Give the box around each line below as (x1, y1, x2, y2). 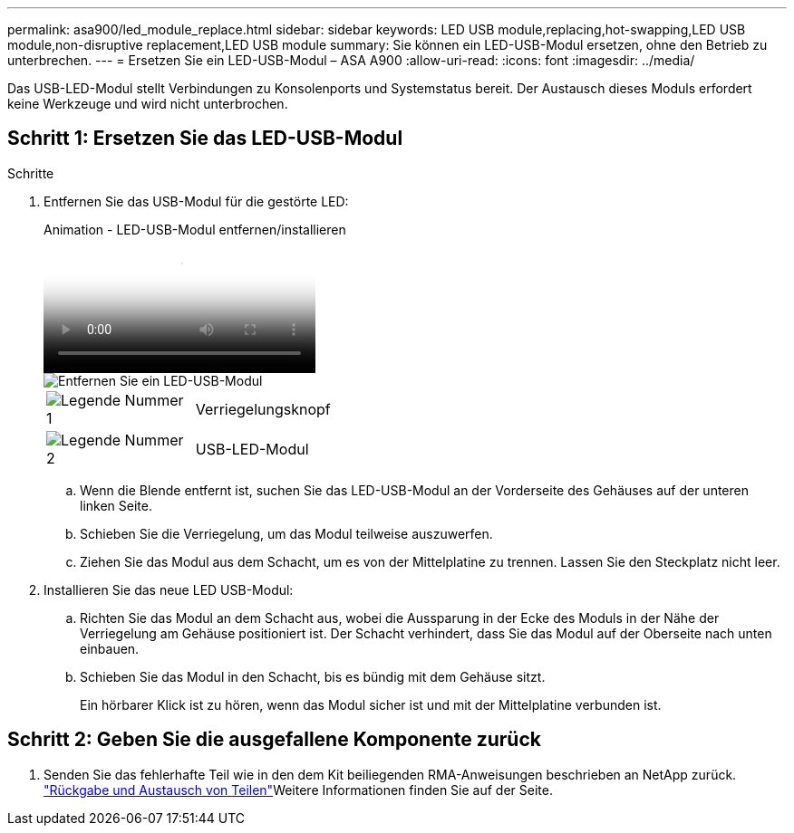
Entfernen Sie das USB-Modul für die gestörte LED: (44, 193, 349, 209)
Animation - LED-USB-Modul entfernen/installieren (44, 221, 346, 237)
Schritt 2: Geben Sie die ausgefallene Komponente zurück (7, 728, 541, 752)
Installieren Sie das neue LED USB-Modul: (44, 581, 294, 598)
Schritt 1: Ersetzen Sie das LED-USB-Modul (7, 127, 403, 150)
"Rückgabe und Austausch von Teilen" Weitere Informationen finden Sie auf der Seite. (44, 781, 553, 798)
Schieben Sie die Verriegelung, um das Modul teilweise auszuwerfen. (80, 525, 493, 541)
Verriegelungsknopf (195, 399, 331, 418)
